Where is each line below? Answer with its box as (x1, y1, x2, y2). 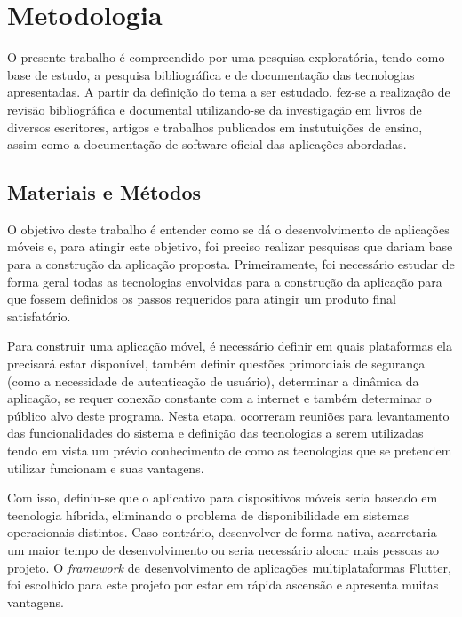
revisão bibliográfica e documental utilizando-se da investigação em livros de (7, 99, 422, 118)
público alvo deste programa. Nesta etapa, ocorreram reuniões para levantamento (7, 406, 450, 424)
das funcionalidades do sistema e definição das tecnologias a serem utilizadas (7, 423, 424, 442)
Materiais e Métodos (7, 178, 202, 206)
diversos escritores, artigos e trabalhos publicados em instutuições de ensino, (7, 117, 423, 136)
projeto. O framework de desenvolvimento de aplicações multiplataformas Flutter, (7, 558, 451, 576)
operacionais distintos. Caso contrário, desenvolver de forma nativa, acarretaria (7, 523, 437, 542)
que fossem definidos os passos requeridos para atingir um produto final (7, 289, 396, 308)
